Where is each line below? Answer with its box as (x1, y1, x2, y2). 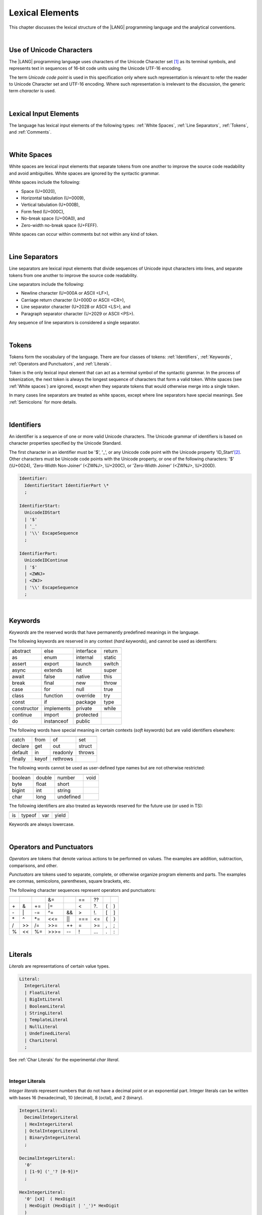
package (76, 698, 97, 705)
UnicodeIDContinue (24, 557, 68, 563)
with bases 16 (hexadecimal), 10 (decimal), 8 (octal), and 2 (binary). (9, 1094, 144, 1100)
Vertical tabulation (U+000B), (21, 202, 80, 208)
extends (44, 666, 63, 673)
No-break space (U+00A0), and (21, 215, 85, 221)
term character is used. (9, 88, 56, 94)
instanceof (44, 717, 68, 724)
